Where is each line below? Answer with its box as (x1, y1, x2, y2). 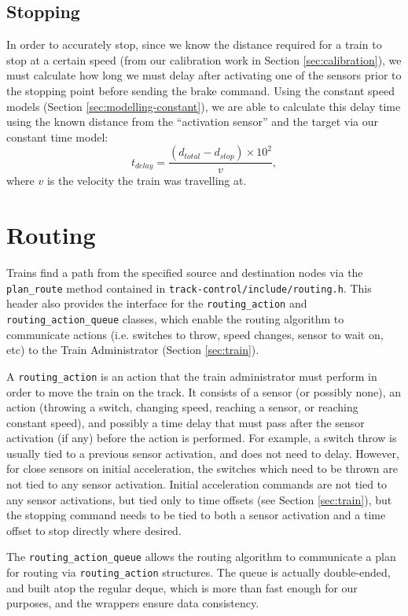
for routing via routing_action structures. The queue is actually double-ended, (6, 564, 391, 581)
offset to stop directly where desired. (6, 522, 182, 538)
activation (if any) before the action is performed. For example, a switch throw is (6, 430, 397, 446)
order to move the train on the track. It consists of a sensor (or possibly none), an (6, 383, 402, 400)
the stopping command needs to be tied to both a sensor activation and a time (6, 507, 386, 523)
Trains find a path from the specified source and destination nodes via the (6, 264, 363, 281)
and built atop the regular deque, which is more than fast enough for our (6, 579, 358, 596)
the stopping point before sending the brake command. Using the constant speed (6, 82, 395, 98)
